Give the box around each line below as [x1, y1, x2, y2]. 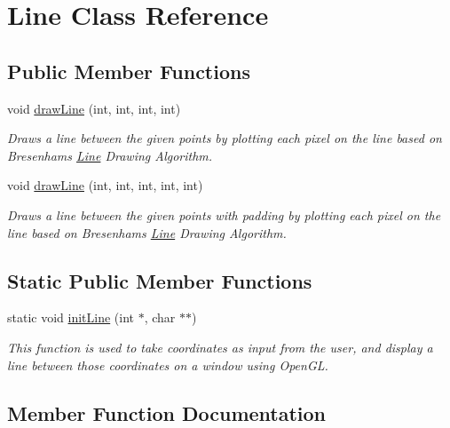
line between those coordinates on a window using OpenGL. [7, 355, 328, 374]
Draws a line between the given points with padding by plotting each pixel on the [7, 205, 441, 224]
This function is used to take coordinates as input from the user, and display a [7, 337, 433, 356]
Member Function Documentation [7, 399, 327, 426]
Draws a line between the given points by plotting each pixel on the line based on [7, 129, 442, 147]
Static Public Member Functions [7, 266, 312, 294]
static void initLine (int [7, 308, 135, 327]
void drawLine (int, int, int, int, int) [7, 176, 203, 194]
